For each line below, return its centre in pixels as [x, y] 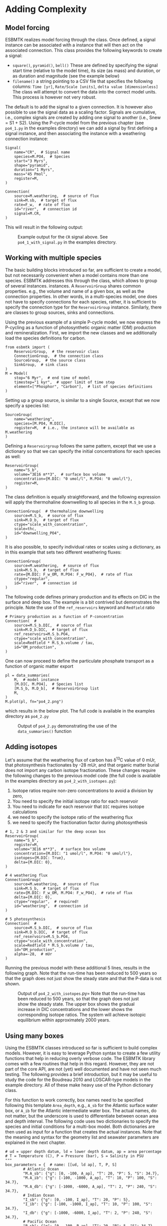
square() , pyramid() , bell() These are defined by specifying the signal [85, 65]
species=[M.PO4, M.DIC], [40, 423]
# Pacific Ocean [40, 1222]
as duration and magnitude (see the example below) [66, 76]
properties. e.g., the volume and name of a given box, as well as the [75, 291]
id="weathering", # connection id [51, 906]
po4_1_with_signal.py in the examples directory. [67, 242]
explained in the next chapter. [36, 1142]
